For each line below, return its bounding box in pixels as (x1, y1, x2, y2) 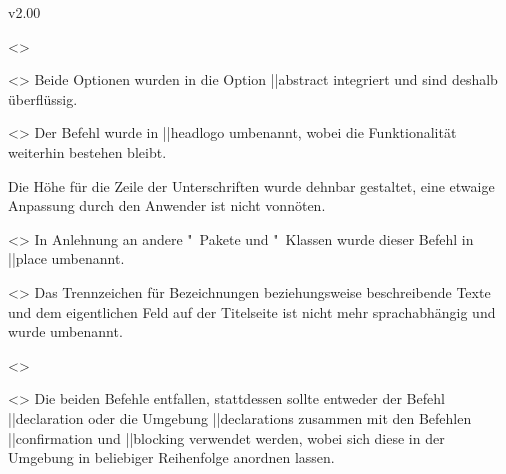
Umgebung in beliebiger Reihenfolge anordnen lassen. (8, 447, 335, 468)
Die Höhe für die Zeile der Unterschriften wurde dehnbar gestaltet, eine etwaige (8, 175, 495, 196)
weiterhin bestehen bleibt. (8, 141, 167, 162)
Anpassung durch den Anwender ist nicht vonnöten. (8, 195, 326, 216)
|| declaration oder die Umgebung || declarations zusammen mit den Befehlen (8, 407, 472, 428)
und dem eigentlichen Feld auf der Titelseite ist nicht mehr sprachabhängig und (8, 301, 496, 322)
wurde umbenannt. (8, 321, 123, 342)
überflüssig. (8, 88, 78, 109)
